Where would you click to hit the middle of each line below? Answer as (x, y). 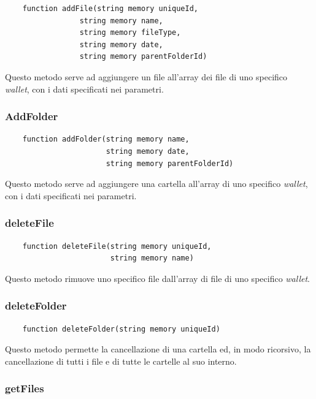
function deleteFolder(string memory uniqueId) (121, 329)
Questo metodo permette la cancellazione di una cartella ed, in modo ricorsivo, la (158, 349)
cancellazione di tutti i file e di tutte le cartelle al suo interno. (121, 361)
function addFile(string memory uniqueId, (110, 9)
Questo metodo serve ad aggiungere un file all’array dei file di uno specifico (146, 76)
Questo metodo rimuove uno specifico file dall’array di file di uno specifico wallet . (157, 278)
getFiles (25, 388)
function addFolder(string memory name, (106, 139)
